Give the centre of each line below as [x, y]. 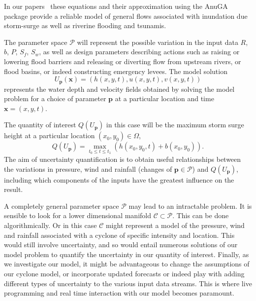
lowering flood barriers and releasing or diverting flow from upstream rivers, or [123, 61]
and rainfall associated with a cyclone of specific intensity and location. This [119, 235]
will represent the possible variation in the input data [158, 42]
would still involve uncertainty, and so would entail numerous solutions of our [121, 245]
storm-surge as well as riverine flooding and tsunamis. [85, 25]
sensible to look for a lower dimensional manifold [78, 215]
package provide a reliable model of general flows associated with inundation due [126, 16]
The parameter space [36, 42]
